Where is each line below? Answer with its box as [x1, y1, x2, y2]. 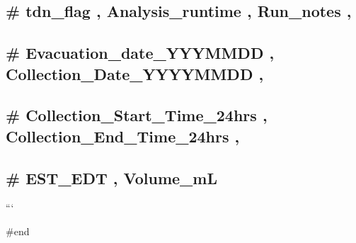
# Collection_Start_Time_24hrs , [6, 104, 268, 126]
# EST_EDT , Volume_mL [6, 166, 217, 188]
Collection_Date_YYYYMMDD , [6, 62, 264, 84]
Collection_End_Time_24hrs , [6, 125, 240, 147]
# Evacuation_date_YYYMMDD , [6, 42, 275, 64]
